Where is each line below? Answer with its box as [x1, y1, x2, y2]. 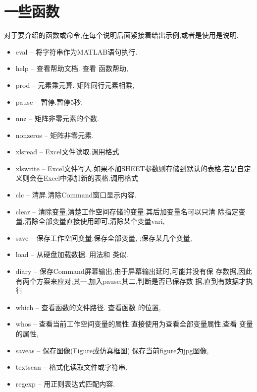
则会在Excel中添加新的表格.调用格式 [22, 173, 138, 183]
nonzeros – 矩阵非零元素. [15, 130, 94, 140]
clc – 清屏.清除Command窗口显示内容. [15, 190, 137, 200]
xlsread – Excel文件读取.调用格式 [15, 146, 119, 157]
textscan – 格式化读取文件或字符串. [15, 362, 128, 372]
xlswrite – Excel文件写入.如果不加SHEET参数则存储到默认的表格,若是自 [15, 163, 244, 173]
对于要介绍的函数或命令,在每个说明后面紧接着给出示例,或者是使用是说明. [4, 30, 239, 40]
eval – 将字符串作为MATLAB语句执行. [15, 46, 138, 57]
